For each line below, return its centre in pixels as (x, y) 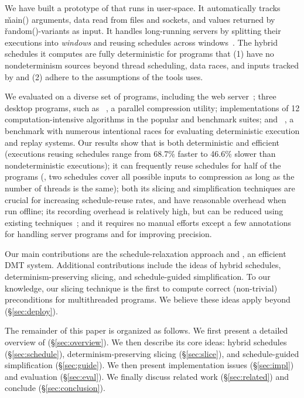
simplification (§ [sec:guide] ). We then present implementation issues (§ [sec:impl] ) (149, 365)
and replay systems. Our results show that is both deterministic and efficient (142, 142)
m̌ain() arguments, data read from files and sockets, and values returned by (140, 19)
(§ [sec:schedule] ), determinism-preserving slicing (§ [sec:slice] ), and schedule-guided (152, 353)
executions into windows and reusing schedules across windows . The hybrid (141, 42)
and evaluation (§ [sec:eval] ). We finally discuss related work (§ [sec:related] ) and (147, 376)
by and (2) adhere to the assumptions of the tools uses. (104, 76)
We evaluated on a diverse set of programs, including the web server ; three (141, 96)
